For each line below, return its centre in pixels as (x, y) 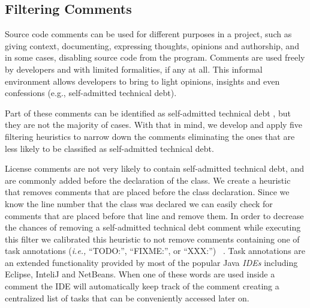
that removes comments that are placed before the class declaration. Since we (147, 192)
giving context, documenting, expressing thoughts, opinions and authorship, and (152, 45)
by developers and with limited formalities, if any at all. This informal (134, 69)
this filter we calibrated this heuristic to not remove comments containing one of (152, 239)
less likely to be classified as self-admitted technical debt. (109, 148)
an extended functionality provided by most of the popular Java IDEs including (151, 262)
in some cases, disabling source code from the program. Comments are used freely (155, 57)
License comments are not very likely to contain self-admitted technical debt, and (155, 168)
